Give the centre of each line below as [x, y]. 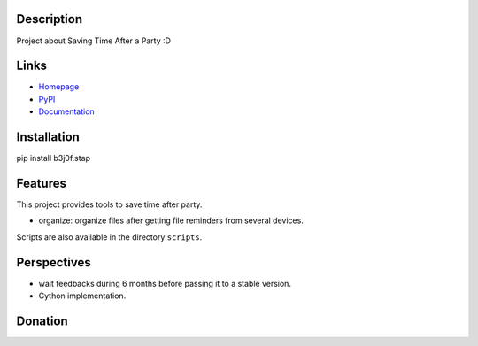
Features [41, 183]
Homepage [59, 87]
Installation [48, 137]
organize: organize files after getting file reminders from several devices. [171, 220]
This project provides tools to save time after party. [109, 204]
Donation [42, 321]
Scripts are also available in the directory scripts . [109, 237]
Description [50, 19]
